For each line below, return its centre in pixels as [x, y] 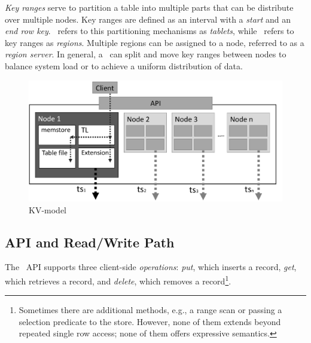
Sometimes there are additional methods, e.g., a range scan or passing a [150, 310]
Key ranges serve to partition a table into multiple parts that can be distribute [149, 7]
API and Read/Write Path [90, 242]
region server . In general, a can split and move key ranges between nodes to [146, 54]
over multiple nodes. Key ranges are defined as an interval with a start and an [148, 19]
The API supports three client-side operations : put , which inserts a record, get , [151, 267]
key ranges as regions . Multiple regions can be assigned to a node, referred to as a [155, 42]
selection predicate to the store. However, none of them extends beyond [150, 321]
